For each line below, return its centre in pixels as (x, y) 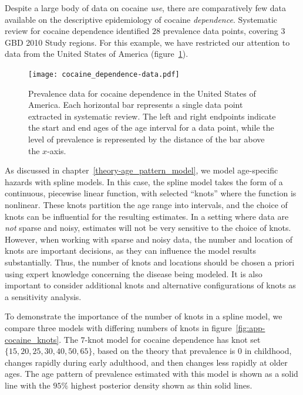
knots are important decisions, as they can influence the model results (130, 251)
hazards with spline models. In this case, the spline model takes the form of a (144, 181)
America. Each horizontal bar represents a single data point (136, 105)
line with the (28, 385)
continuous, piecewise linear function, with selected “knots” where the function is (151, 193)
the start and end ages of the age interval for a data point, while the (151, 127)
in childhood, (268, 351)
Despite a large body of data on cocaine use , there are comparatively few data (145, 8)
